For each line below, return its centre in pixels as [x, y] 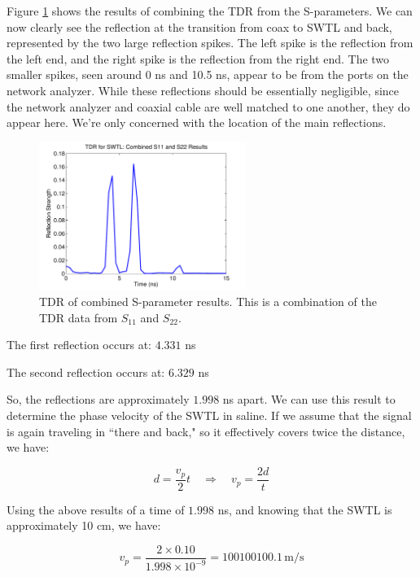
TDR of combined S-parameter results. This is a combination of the [208, 301]
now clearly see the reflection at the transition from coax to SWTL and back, [199, 26]
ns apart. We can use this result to [309, 399]
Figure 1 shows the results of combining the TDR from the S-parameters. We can [210, 11]
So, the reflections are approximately [98, 399]
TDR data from [79, 317]
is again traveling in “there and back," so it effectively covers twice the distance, [206, 431]
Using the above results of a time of [96, 509]
